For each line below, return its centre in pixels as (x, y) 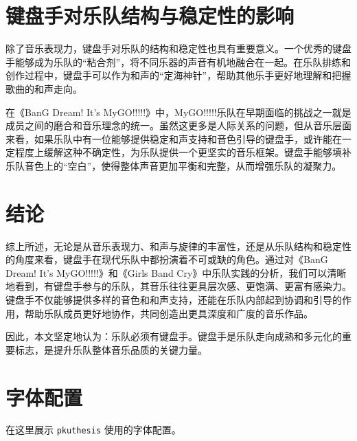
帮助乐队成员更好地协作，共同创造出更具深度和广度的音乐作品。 (169, 313)
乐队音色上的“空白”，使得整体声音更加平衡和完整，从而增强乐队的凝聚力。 (174, 165)
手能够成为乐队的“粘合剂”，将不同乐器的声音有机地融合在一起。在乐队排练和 (178, 61)
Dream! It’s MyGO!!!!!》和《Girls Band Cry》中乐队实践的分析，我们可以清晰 (176, 272)
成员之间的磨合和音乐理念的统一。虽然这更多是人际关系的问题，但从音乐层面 (178, 125)
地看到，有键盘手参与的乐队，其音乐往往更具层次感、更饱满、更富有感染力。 (178, 286)
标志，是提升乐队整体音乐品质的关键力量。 (111, 349)
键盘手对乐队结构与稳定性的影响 (150, 15)
